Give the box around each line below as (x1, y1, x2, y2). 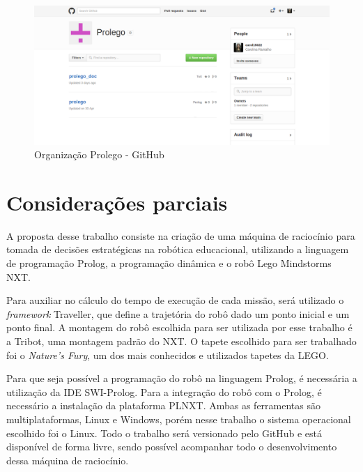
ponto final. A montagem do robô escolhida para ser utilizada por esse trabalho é (6, 320, 353, 335)
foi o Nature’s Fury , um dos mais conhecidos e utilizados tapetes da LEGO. (6, 347, 329, 362)
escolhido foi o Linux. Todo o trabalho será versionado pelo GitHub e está (6, 425, 323, 440)
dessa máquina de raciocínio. (6, 452, 129, 467)
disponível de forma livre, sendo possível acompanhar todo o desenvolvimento (6, 439, 337, 454)
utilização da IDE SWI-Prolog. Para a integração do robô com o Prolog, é (6, 384, 322, 399)
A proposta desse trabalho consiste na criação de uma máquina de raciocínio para (6, 228, 355, 243)
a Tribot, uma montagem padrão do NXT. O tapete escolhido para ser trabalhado (6, 334, 357, 349)
